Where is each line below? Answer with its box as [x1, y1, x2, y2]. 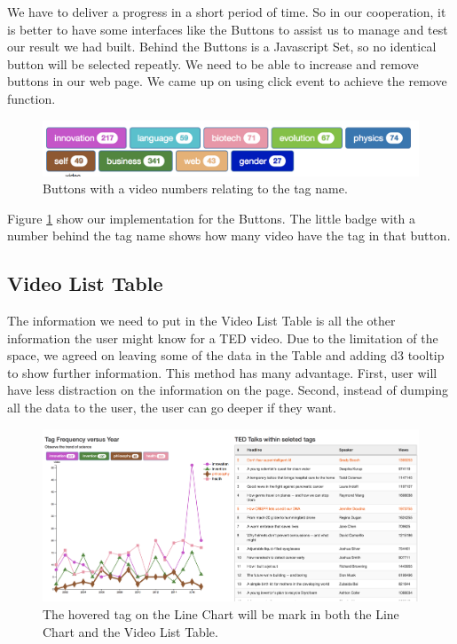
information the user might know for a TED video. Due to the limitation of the [7, 328, 438, 347]
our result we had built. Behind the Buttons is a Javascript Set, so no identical [7, 37, 437, 56]
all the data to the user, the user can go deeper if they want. [7, 398, 336, 417]
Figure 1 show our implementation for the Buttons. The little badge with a [7, 208, 415, 227]
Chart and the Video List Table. [43, 622, 218, 640]
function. [7, 89, 56, 107]
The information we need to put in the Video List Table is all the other [7, 311, 396, 330]
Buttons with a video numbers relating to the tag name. [43, 179, 348, 198]
